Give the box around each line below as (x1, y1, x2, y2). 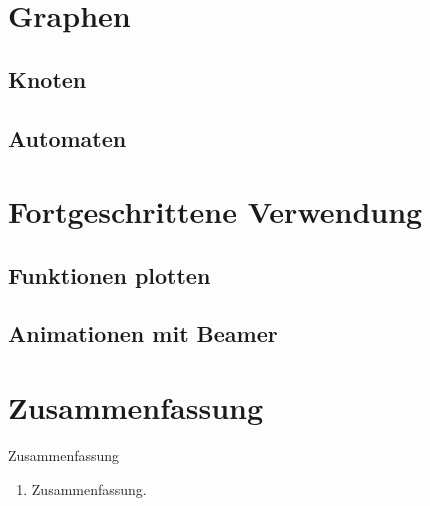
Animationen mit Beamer (8, 318, 278, 349)
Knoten (8, 63, 87, 94)
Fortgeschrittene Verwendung (8, 191, 423, 232)
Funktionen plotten (8, 259, 211, 290)
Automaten (8, 122, 127, 153)
